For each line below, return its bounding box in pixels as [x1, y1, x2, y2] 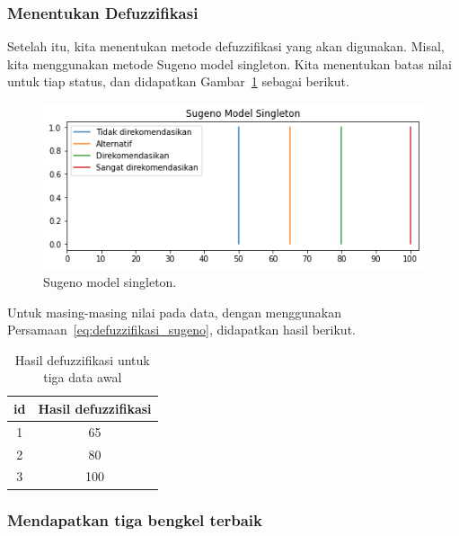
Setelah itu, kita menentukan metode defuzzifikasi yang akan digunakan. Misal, [7, 37, 445, 56]
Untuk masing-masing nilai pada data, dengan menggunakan [7, 302, 341, 321]
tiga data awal [43, 368, 122, 387]
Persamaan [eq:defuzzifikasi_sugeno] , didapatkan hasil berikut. [7, 320, 356, 339]
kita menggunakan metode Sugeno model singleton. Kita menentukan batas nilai [7, 54, 452, 73]
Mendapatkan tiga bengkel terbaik [7, 509, 262, 532]
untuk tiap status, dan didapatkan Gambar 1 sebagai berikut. [7, 72, 349, 91]
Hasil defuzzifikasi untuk [14, 350, 150, 369]
